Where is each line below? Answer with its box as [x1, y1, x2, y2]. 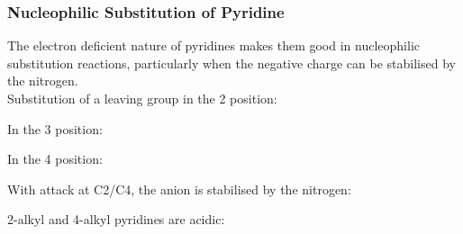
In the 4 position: [7, 149, 103, 168]
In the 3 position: [7, 119, 103, 138]
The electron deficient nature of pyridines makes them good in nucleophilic [7, 36, 420, 55]
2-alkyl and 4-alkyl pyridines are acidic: [7, 210, 225, 229]
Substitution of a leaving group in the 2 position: [7, 89, 277, 107]
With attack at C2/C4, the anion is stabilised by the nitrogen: [7, 179, 351, 198]
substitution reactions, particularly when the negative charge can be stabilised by [7, 53, 456, 72]
